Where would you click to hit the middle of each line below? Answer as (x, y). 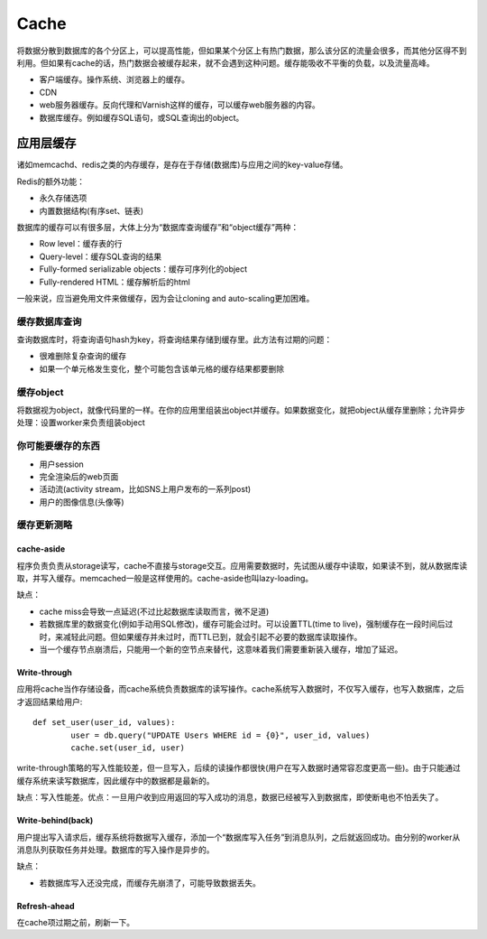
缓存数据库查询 (49, 321)
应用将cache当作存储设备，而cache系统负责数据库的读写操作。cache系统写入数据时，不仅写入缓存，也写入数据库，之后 (240, 689)
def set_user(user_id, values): (104, 723)
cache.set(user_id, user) (128, 748)
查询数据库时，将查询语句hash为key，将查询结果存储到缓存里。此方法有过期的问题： (175, 339)
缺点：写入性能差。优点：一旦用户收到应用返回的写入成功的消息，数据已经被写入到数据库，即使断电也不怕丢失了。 (230, 797)
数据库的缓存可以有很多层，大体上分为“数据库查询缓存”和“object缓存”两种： (158, 227)
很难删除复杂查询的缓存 (83, 356)
